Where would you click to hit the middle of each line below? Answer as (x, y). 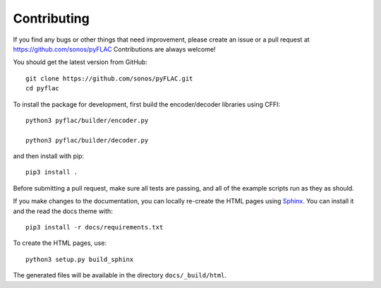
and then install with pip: (49, 156)
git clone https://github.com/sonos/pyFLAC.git (109, 78)
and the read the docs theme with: (63, 211)
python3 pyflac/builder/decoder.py (87, 140)
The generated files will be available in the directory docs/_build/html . (120, 275)
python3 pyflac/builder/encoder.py (87, 120)
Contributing (51, 18)
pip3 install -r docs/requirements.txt (95, 227)
